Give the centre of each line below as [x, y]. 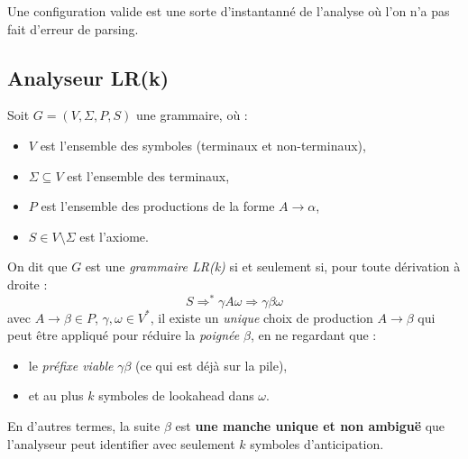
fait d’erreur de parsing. [73, 28]
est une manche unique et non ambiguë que [310, 426]
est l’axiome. [114, 236]
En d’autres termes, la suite [84, 426]
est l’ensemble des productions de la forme [158, 206]
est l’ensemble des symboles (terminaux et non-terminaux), [203, 145]
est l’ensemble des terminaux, [148, 175]
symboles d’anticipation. [317, 443]
